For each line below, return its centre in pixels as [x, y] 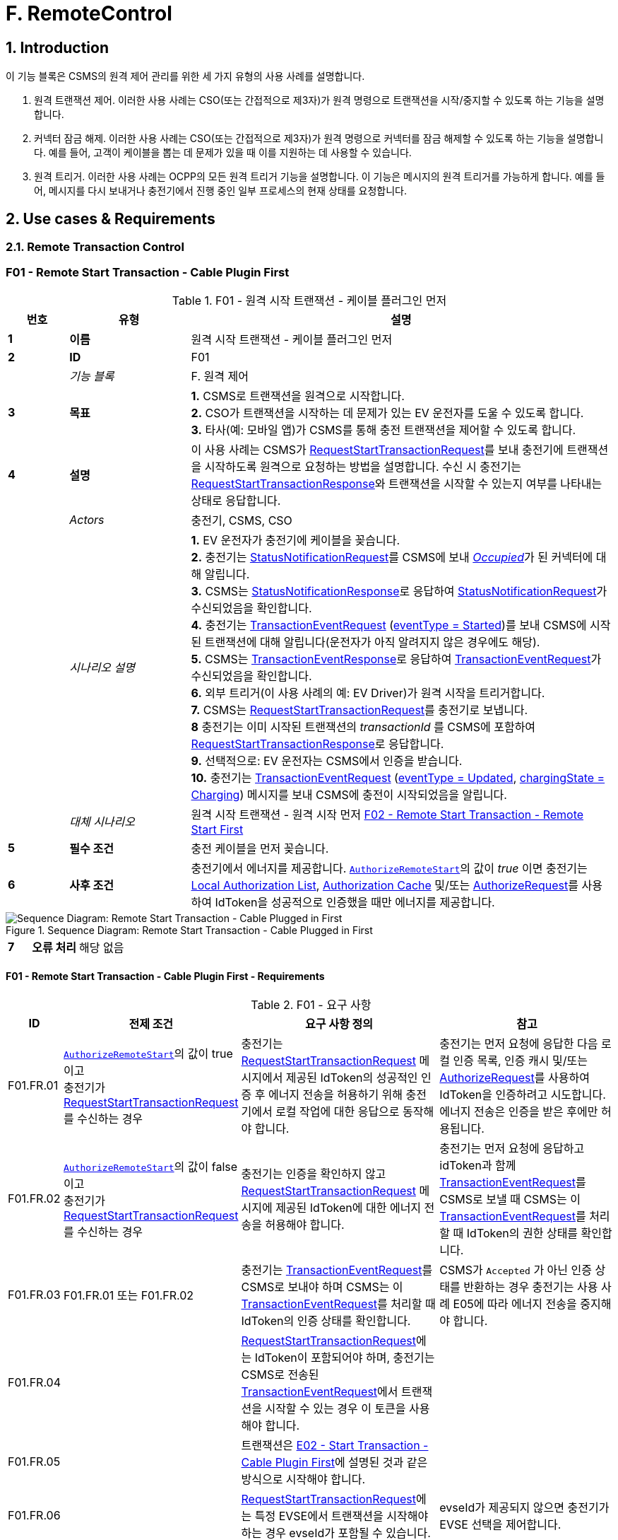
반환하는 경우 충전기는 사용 [531, 1287]
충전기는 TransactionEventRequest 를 [337, 1270]
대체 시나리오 [102, 821]
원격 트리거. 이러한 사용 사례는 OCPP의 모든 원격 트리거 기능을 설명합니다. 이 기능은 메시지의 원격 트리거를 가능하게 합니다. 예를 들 [320, 177]
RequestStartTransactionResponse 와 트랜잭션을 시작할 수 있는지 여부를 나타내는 [397, 483]
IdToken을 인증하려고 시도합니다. [523, 1094]
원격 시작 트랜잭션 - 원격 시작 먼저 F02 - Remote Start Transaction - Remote [387, 814]
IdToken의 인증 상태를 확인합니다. [326, 1320]
